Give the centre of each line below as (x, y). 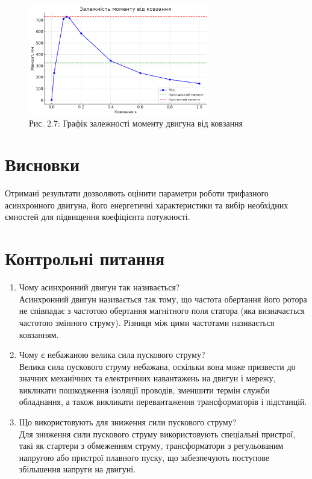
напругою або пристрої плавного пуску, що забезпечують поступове (144, 457)
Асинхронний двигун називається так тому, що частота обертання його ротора (163, 299)
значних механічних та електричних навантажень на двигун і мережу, (147, 378)
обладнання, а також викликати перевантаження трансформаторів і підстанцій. (163, 402)
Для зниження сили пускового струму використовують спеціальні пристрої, (157, 434)
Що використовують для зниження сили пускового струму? (128, 422)
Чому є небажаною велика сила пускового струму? (112, 355)
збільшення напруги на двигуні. (77, 469)
